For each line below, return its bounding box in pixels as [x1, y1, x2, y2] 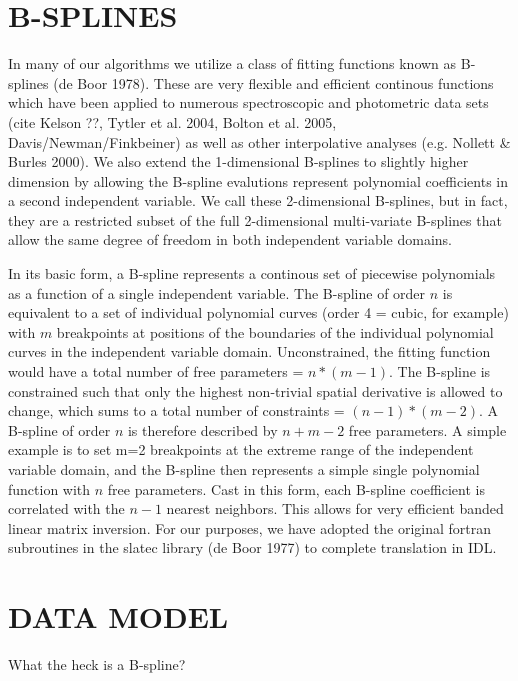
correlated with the [8, 498, 125, 519]
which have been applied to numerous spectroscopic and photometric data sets [8, 92, 489, 113]
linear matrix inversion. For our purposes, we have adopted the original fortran [8, 517, 492, 538]
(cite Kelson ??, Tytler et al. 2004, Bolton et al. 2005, [8, 111, 337, 132]
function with [8, 478, 91, 499]
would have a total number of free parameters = [8, 361, 304, 382]
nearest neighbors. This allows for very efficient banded [166, 498, 504, 519]
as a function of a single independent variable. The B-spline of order [8, 282, 426, 303]
